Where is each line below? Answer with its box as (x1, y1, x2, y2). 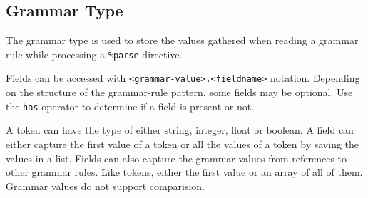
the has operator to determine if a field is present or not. (6, 98, 255, 113)
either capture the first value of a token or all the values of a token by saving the (6, 136, 359, 151)
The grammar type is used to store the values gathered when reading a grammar (6, 33, 359, 48)
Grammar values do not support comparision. (6, 178, 205, 193)
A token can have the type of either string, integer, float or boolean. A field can (6, 123, 354, 137)
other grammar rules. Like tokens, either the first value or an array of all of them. (6, 165, 363, 179)
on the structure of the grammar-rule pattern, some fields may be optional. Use (6, 85, 353, 100)
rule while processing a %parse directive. (6, 46, 183, 61)
